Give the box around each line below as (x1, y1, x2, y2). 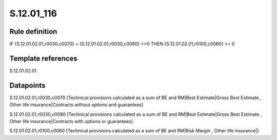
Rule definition (9, 27, 57, 36)
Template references (9, 54, 78, 63)
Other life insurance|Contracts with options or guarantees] (9, 118, 133, 125)
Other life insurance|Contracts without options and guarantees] (9, 102, 144, 108)
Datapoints (9, 81, 46, 90)
